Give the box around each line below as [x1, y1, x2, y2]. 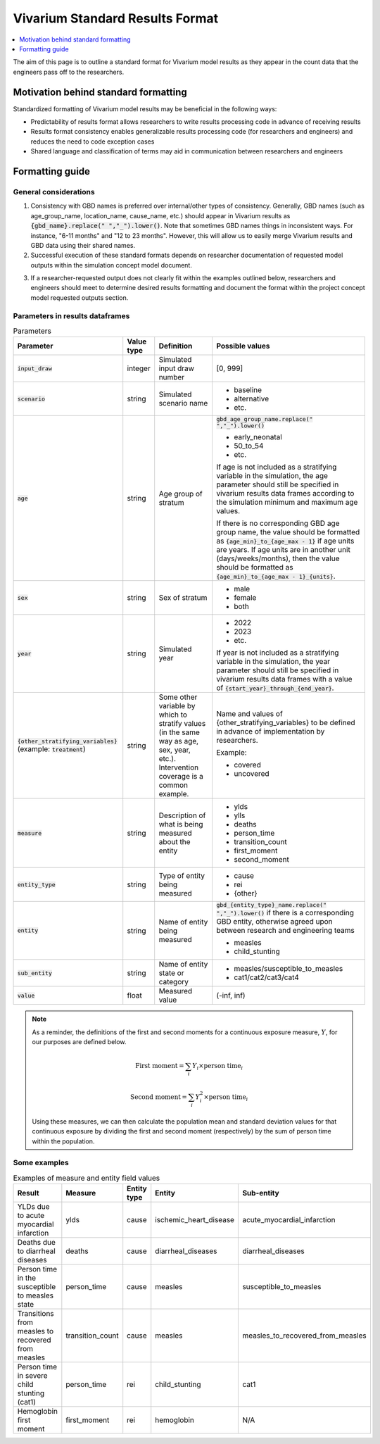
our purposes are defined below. [32, 1038, 127, 1046]
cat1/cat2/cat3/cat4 [233, 972, 299, 982]
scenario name [158, 398, 208, 408]
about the [158, 837, 191, 847]
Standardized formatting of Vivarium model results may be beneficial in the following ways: [13, 104, 277, 113]
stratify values [158, 719, 206, 729]
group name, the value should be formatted [215, 527, 360, 537]
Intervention [158, 762, 199, 772]
